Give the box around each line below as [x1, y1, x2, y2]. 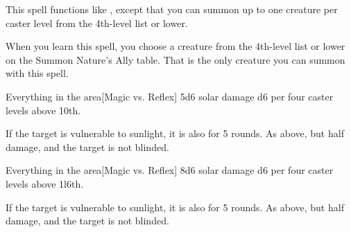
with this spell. [6, 66, 69, 80]
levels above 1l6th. [6, 176, 84, 190]
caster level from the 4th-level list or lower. [6, 15, 188, 30]
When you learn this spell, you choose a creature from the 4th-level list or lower [6, 39, 345, 53]
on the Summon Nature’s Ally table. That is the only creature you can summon [6, 52, 345, 66]
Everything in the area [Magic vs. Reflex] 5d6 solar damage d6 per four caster [6, 89, 334, 103]
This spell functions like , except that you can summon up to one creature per [6, 2, 338, 16]
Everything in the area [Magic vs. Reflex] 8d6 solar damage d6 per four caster [6, 163, 334, 177]
